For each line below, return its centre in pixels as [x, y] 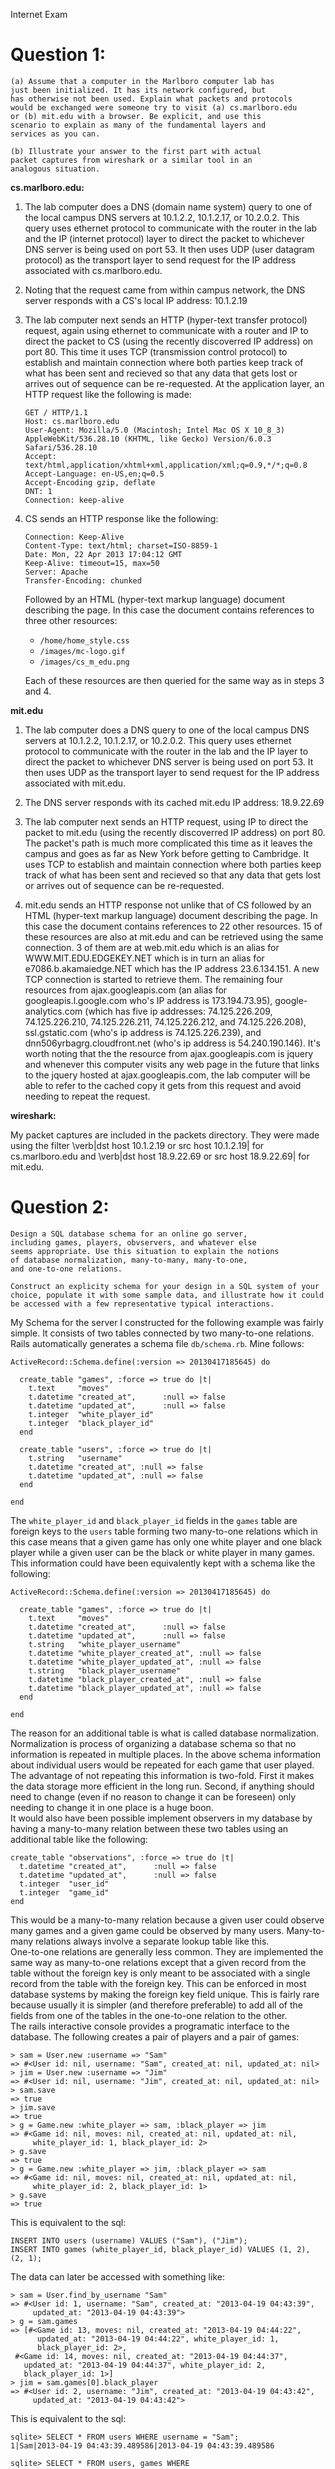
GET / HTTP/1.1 [56, 412]
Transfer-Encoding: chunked [83, 580]
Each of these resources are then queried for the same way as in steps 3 [174, 680]
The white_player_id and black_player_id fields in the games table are [154, 1520]
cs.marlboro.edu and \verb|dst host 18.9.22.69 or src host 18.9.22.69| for [160, 1156]
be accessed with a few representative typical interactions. [142, 1304]
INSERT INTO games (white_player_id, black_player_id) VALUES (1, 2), [160, 2249]
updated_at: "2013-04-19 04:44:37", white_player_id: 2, [145, 2365]
